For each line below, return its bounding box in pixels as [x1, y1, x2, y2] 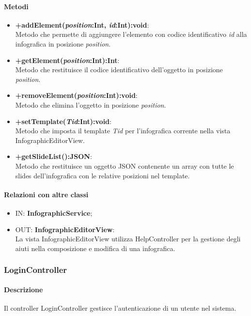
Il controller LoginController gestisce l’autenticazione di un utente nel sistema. [4, 302, 236, 313]
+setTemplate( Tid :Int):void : [15, 116, 111, 126]
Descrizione [4, 284, 43, 294]
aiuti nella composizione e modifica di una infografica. [15, 243, 175, 253]
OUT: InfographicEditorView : [15, 224, 115, 234]
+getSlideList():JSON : [15, 151, 92, 161]
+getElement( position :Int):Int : [15, 55, 120, 65]
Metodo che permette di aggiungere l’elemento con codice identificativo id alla [15, 29, 247, 39]
